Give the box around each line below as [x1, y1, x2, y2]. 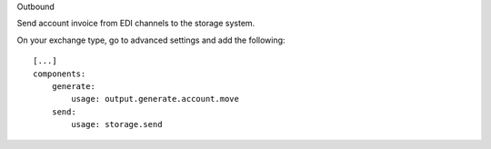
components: [33, 68, 86, 79]
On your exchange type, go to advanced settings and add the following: [16, 35, 286, 45]
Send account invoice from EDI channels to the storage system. [16, 18, 256, 29]
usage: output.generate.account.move [71, 94, 240, 104]
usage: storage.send [71, 119, 163, 130]
